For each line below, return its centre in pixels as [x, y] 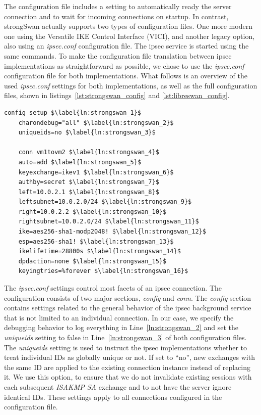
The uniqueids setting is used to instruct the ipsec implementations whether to [126, 347]
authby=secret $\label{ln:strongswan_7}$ [89, 182]
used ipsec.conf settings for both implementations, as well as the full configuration [131, 85]
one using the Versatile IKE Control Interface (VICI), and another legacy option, [129, 36]
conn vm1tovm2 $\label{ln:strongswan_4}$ [89, 152]
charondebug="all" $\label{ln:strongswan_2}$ [96, 123]
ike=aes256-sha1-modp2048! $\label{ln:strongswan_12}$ [112, 232]
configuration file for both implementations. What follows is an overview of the [126, 76]
